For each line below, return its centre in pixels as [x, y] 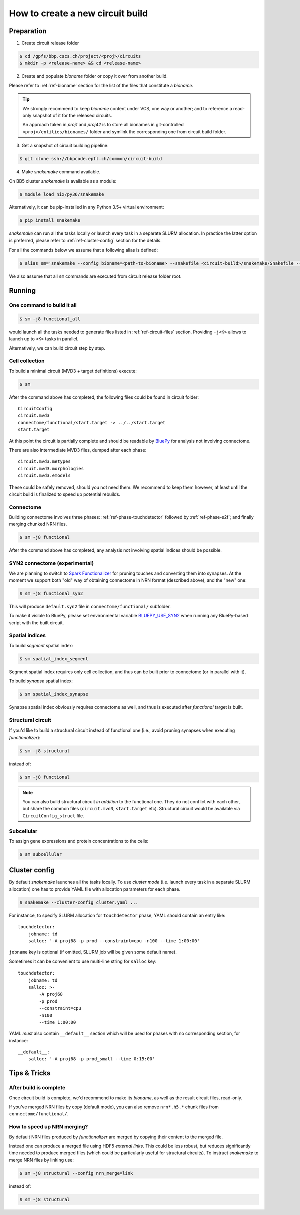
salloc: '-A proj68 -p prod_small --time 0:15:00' [92, 1059]
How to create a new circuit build [79, 13]
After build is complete [37, 1088]
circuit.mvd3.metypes [44, 462]
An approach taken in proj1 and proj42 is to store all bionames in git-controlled [103, 125]
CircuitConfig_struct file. [53, 815]
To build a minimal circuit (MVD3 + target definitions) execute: [73, 371]
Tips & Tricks [30, 1073]
